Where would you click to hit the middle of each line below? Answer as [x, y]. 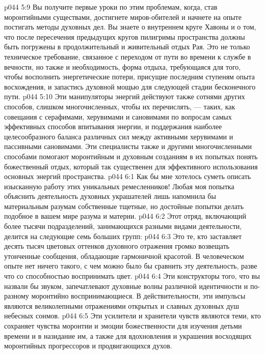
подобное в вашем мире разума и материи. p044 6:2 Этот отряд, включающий [125, 216]
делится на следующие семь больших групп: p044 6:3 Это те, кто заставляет [123, 236]
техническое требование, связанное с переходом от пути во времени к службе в [128, 56]
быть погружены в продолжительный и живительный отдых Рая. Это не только [127, 47]
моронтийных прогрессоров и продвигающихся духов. [88, 346]
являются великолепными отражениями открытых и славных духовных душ [122, 305]
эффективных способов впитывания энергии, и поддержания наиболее [113, 126]
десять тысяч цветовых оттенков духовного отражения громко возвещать [117, 246]
